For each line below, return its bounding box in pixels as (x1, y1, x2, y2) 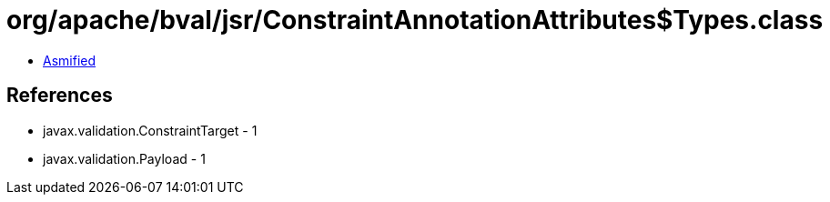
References (6, 84, 113, 107)
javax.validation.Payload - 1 (43, 150, 206, 167)
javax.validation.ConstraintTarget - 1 (43, 122, 258, 138)
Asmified (43, 52, 96, 68)
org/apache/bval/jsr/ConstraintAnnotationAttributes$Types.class (6, 5, 824, 35)
